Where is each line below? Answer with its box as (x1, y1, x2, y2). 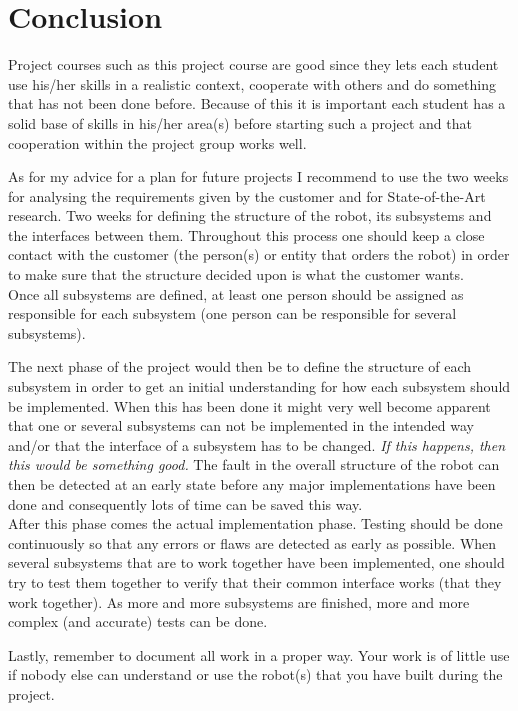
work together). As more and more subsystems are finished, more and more (8, 591, 470, 612)
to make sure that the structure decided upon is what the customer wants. (8, 264, 464, 285)
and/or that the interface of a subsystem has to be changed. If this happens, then (8, 434, 506, 455)
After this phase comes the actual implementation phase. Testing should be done (8, 513, 503, 534)
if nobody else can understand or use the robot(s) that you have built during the (8, 664, 503, 685)
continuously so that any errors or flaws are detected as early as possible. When (8, 532, 497, 553)
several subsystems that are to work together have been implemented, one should (8, 552, 505, 573)
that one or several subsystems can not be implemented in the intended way (8, 415, 474, 436)
